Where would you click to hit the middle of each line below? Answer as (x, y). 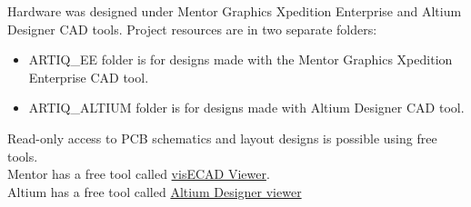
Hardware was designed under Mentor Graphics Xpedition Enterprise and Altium (235, 11)
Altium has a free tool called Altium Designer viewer (155, 191)
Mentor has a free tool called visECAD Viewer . (139, 174)
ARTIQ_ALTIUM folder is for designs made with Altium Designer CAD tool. (246, 108)
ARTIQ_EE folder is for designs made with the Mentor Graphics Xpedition (241, 59)
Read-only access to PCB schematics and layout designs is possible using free (222, 138)
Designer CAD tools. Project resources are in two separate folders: (192, 29)
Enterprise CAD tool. (89, 77)
